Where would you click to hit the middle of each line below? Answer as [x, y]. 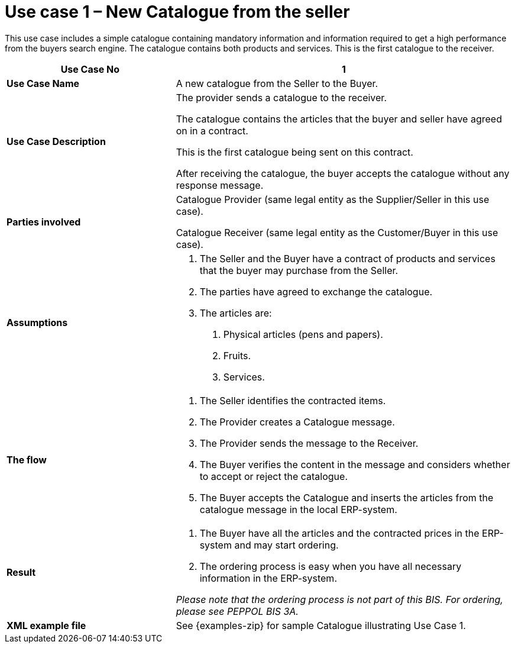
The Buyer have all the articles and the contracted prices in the [339, 533]
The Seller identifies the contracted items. [293, 400]
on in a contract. [212, 130]
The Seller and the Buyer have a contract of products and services [347, 258]
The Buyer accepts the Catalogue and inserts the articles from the [346, 497]
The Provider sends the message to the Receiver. [309, 443]
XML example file [46, 625]
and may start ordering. [286, 545]
